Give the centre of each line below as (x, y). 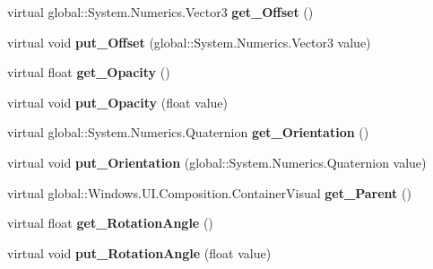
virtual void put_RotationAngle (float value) (139, 252)
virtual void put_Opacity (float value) (117, 102)
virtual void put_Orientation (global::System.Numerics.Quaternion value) (217, 162)
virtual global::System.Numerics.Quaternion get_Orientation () (188, 132)
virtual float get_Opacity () (89, 72)
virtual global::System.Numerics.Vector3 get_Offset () (160, 12)
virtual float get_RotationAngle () (110, 223)
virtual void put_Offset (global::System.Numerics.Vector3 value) (189, 42)
